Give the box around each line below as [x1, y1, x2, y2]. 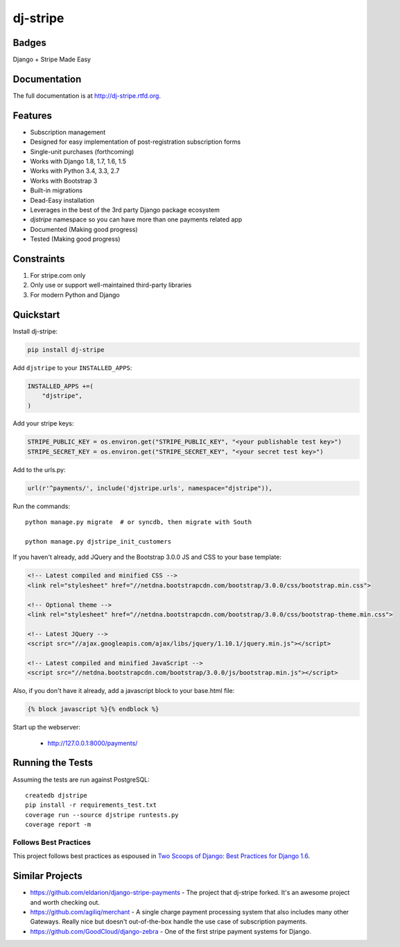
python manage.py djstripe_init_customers [25, 537, 172, 545]
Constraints [12, 253, 65, 265]
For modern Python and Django [30, 290, 121, 299]
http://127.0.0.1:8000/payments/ [47, 739, 138, 747]
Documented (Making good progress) [30, 225, 138, 233]
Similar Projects [12, 870, 83, 882]
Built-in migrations [30, 186, 83, 194]
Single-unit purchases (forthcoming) [30, 147, 134, 156]
